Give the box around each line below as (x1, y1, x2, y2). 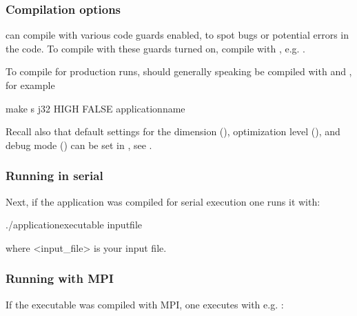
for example (6, 78, 55, 92)
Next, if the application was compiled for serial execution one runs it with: (6, 194, 320, 208)
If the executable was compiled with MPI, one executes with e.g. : (6, 297, 284, 311)
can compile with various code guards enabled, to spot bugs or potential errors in (6, 28, 349, 42)
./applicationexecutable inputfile (6, 217, 142, 232)
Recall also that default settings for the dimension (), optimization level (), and (6, 124, 340, 139)
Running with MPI (6, 270, 114, 287)
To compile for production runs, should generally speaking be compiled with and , (6, 64, 352, 79)
